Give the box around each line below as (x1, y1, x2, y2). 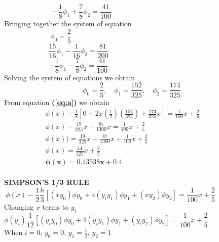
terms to (42, 201, 69, 212)
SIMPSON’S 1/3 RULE (4, 177, 89, 187)
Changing (4, 201, 34, 212)
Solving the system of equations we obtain (4, 72, 135, 82)
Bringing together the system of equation (4, 18, 132, 29)
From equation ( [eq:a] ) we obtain (4, 96, 109, 107)
